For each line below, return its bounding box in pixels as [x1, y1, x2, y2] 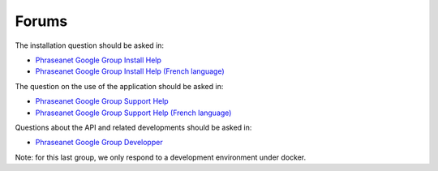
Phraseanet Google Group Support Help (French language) [35, 108, 232, 118]
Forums [15, 12, 68, 30]
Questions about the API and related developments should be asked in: [15, 122, 252, 132]
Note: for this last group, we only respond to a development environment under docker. [15, 152, 307, 162]
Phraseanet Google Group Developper [35, 138, 163, 147]
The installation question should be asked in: [15, 41, 165, 50]
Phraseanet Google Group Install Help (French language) [35, 66, 225, 76]
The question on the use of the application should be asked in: [15, 81, 224, 91]
